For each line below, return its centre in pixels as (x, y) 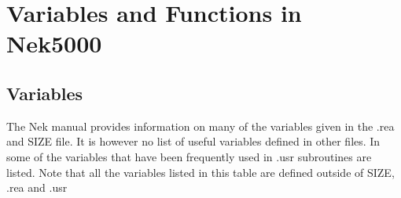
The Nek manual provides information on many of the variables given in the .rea (200, 126)
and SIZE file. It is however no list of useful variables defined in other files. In (193, 141)
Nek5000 (54, 43)
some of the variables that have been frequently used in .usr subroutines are (189, 156)
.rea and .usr (37, 187)
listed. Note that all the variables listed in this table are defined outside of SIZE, (200, 172)
